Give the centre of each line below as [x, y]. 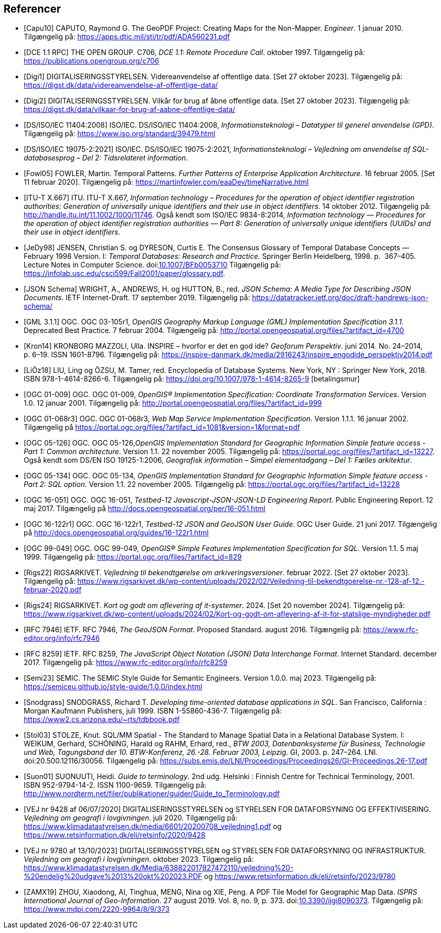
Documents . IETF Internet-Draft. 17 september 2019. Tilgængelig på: [137, 298]
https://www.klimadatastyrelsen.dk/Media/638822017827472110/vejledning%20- [159, 868]
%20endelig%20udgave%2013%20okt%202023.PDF [113, 876]
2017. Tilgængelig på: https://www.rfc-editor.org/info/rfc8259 [126, 663]
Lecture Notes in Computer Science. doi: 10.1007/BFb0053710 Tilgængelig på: [152, 265]
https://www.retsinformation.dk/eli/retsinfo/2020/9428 [115, 835]
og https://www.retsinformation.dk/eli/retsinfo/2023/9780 [300, 876]
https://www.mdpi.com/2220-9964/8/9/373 [97, 909]
